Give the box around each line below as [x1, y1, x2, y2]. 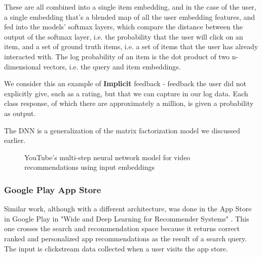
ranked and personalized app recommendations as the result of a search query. [4, 233, 247, 243]
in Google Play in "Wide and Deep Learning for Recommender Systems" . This [4, 213, 249, 224]
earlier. [4, 135, 26, 145]
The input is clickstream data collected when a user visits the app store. [4, 243, 228, 253]
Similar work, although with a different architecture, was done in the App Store [4, 203, 252, 214]
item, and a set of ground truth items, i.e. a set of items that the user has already [4, 41, 258, 52]
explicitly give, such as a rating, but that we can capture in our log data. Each [4, 88, 248, 98]
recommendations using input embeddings [24, 162, 155, 172]
